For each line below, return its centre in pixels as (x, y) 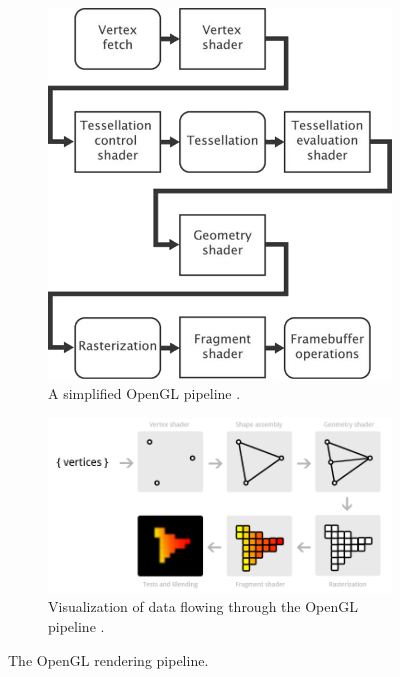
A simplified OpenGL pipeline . (144, 392)
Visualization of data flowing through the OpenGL (203, 606)
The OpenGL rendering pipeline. (108, 659)
